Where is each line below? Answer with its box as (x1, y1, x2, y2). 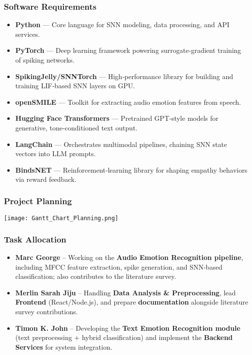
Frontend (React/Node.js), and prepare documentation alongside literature (15, 297, 248, 307)
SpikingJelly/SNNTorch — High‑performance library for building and (15, 71, 234, 81)
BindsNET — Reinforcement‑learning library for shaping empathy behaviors (15, 164, 248, 175)
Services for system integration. (15, 341, 112, 352)
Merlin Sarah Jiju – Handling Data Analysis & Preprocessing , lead (15, 287, 236, 297)
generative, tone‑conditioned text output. (15, 122, 138, 132)
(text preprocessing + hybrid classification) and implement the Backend (15, 332, 233, 342)
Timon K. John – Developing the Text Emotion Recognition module (15, 323, 240, 333)
